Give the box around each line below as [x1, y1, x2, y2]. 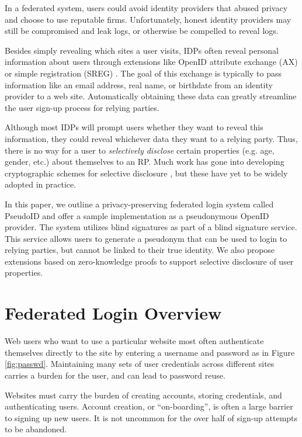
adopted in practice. [5, 178, 77, 190]
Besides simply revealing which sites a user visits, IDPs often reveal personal [5, 44, 279, 56]
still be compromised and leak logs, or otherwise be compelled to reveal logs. [5, 25, 279, 37]
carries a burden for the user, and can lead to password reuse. [5, 369, 225, 381]
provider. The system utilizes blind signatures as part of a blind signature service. [5, 221, 297, 233]
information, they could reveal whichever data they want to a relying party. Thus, [5, 132, 298, 144]
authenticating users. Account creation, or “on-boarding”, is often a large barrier [5, 400, 293, 412]
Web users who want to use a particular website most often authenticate [5, 335, 264, 347]
